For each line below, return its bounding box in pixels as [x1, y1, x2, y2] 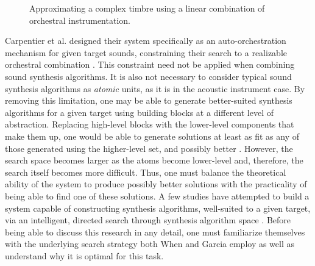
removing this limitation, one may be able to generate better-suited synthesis [5, 94, 292, 107]
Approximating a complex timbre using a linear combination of [29, 2, 265, 14]
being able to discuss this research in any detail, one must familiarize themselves [5, 225, 305, 238]
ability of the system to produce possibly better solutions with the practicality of [5, 178, 307, 190]
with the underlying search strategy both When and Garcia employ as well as [5, 237, 295, 250]
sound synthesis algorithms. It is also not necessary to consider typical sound [5, 70, 292, 82]
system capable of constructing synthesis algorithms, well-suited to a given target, [5, 201, 311, 214]
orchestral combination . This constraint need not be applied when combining [5, 58, 295, 71]
